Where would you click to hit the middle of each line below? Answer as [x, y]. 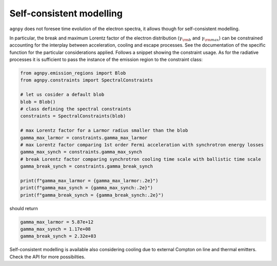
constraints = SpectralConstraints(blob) [73, 116]
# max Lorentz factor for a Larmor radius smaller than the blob [104, 130]
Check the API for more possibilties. [47, 257]
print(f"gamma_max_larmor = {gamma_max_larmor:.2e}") [89, 180]
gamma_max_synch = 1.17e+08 [55, 229]
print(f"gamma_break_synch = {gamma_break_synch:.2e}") [92, 195]
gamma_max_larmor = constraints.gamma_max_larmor [84, 138]
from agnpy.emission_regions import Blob [73, 73]
